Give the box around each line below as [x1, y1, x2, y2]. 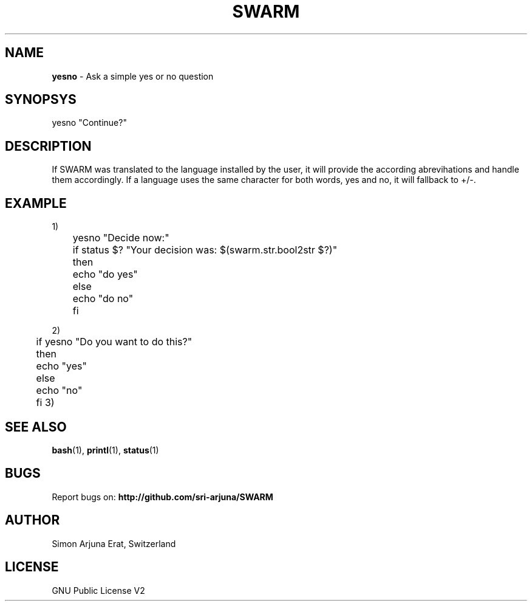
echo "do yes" [72, 268, 138, 281]
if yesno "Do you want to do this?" [36, 336, 193, 348]
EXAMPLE [5, 195, 67, 211]
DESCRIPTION [5, 138, 92, 154]
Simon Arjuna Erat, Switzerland [52, 538, 176, 549]
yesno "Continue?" [52, 117, 127, 128]
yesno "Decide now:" [72, 232, 169, 244]
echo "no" [36, 384, 83, 397]
